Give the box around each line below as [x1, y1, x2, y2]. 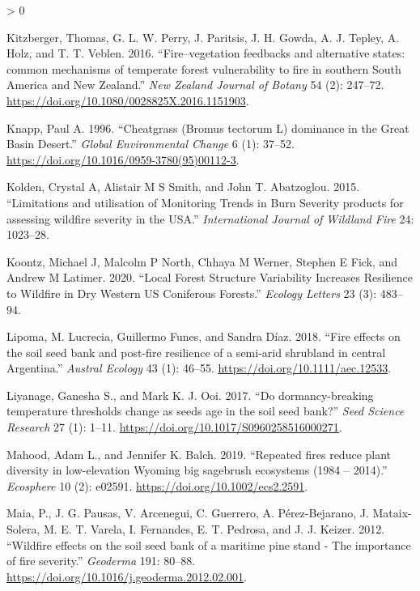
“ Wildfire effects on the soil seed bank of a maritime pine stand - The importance [6, 536, 411, 553]
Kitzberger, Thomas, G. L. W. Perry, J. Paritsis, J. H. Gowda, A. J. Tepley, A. [6, 28, 400, 45]
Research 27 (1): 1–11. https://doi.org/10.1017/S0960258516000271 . [6, 419, 342, 436]
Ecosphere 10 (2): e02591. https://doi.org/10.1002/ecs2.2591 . [6, 477, 308, 494]
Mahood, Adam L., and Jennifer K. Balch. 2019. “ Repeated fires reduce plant [6, 445, 392, 462]
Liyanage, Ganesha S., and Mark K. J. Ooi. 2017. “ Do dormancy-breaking [6, 386, 374, 403]
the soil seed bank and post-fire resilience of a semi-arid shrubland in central [6, 343, 386, 360]
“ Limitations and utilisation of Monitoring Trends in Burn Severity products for [6, 193, 404, 210]
